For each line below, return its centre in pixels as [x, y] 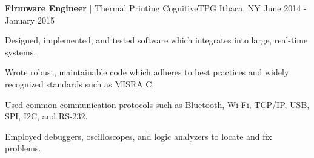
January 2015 [30, 20]
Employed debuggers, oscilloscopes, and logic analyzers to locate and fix [139, 136]
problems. [23, 148]
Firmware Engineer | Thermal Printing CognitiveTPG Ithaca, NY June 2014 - [156, 8]
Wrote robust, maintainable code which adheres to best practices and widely [147, 72]
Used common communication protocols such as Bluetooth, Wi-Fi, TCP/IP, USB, [157, 104]
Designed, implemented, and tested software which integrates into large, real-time [156, 40]
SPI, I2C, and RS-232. [46, 116]
